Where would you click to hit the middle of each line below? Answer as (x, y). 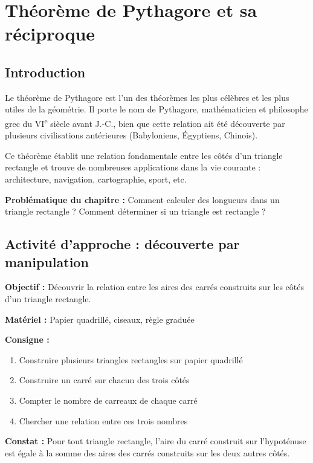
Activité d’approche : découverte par (122, 244)
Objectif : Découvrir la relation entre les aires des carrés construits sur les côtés (154, 287)
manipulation (47, 261)
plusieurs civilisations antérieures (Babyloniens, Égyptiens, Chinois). (131, 135)
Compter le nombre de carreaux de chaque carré (108, 400)
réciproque (50, 34)
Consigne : (27, 339)
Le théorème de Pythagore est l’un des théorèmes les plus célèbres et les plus (147, 97)
